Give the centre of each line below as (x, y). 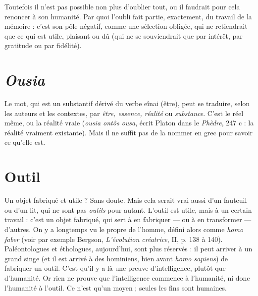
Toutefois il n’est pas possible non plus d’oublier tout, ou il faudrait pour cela (122, 6)
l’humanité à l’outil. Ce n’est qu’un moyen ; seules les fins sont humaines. (116, 287)
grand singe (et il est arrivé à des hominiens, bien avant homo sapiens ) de (116, 258)
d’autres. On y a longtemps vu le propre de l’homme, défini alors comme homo (124, 229)
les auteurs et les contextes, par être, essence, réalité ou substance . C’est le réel (124, 113)
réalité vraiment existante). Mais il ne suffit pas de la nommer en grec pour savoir (129, 132)
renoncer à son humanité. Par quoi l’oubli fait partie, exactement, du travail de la (128, 16)
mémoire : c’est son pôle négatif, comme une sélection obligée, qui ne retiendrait (126, 26)
